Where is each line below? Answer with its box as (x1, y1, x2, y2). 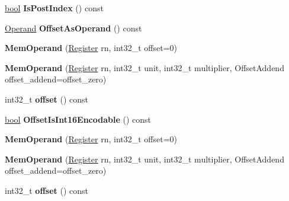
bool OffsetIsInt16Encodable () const (5, 113, 151, 125)
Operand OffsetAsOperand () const (5, 21, 142, 34)
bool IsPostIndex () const (5, 2, 104, 14)
